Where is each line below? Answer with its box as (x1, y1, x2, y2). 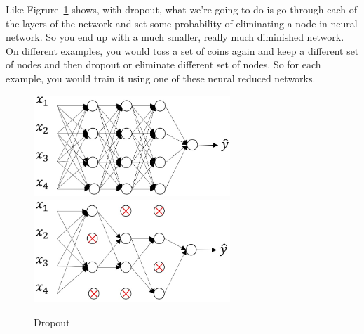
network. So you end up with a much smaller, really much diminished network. (6, 30, 344, 44)
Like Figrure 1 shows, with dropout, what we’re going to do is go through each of (6, 2, 357, 16)
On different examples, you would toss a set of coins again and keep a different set (6, 43, 359, 58)
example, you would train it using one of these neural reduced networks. (6, 70, 316, 85)
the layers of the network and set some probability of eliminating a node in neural (6, 15, 358, 30)
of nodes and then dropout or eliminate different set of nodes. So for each (6, 57, 321, 72)
